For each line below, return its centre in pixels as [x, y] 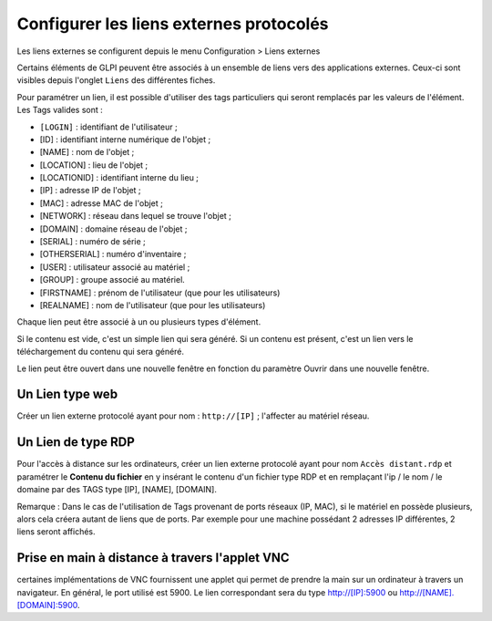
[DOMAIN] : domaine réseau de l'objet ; [113, 229]
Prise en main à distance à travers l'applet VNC [154, 558]
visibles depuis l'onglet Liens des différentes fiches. [116, 80]
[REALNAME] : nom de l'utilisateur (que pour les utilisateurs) [153, 305]
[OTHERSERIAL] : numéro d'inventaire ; [113, 254]
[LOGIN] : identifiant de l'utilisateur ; [108, 127]
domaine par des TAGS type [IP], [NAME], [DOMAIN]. [117, 490]
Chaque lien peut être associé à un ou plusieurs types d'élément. [139, 322]
